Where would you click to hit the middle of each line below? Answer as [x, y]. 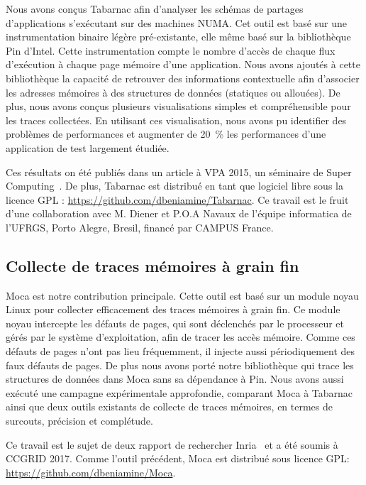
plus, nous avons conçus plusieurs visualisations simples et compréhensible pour [178, 106]
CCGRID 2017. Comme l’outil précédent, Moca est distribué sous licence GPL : [178, 458]
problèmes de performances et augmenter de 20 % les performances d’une [166, 134]
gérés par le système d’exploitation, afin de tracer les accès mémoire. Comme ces [181, 337]
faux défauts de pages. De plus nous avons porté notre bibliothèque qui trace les [180, 365]
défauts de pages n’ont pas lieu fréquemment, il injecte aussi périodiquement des [181, 351]
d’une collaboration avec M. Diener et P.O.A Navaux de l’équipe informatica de [179, 213]
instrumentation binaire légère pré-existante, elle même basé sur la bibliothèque [178, 37]
